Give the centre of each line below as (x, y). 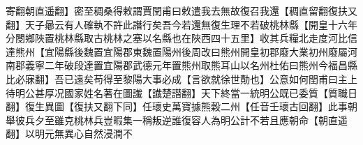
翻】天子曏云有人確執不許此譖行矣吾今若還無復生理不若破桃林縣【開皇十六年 (181, 24)
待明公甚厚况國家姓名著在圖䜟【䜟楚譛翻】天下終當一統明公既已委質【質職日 (181, 92)
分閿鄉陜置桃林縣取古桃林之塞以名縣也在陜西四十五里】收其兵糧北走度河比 (177, 38)
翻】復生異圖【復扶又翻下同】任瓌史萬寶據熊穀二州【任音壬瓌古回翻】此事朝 (181, 106)
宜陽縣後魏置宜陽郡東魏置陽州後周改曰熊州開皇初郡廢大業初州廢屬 (196, 51)
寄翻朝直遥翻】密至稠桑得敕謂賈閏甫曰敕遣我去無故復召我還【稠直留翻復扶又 (181, 10)
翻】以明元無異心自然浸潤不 (69, 133)
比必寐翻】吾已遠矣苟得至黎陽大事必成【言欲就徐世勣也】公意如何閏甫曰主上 (181, 78)
